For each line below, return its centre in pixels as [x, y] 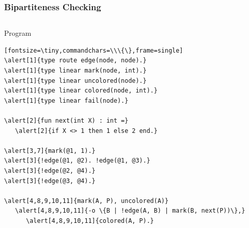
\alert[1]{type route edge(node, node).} [76, 61]
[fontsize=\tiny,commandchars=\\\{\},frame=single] [94, 50]
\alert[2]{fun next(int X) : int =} [66, 120]
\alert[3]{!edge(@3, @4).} [50, 181]
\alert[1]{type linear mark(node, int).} [76, 71]
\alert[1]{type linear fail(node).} [66, 100]
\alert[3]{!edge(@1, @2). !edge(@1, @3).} [77, 161]
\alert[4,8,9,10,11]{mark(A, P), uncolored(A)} [86, 201]
